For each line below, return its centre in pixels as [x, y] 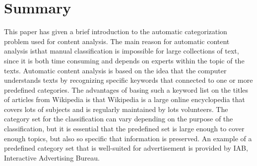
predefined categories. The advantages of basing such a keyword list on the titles [126, 89]
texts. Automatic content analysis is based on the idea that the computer [115, 70]
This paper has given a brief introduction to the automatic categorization [116, 31]
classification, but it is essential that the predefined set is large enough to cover [124, 129]
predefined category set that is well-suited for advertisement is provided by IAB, [126, 148]
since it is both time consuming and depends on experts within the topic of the [124, 60]
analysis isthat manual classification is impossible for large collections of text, [122, 51]
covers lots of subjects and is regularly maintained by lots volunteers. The [116, 109]
